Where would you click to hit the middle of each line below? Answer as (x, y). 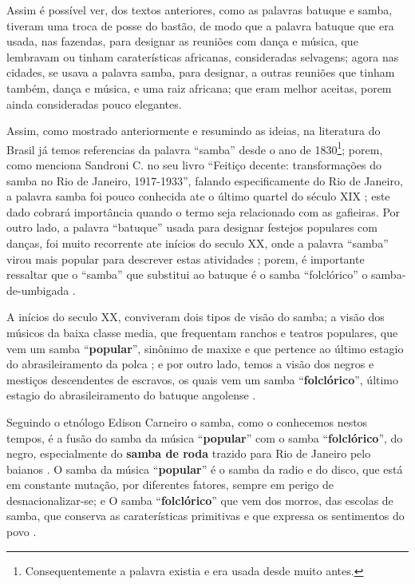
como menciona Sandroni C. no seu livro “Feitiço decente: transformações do (194, 165)
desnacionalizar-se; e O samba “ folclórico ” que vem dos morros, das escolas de (200, 500)
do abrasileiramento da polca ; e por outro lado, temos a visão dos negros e (190, 364)
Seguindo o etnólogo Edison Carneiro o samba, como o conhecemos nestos (187, 421)
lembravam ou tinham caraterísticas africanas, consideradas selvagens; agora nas (203, 56)
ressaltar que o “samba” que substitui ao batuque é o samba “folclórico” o (187, 274)
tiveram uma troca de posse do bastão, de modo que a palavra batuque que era (200, 25)
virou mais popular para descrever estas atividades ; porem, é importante (186, 258)
